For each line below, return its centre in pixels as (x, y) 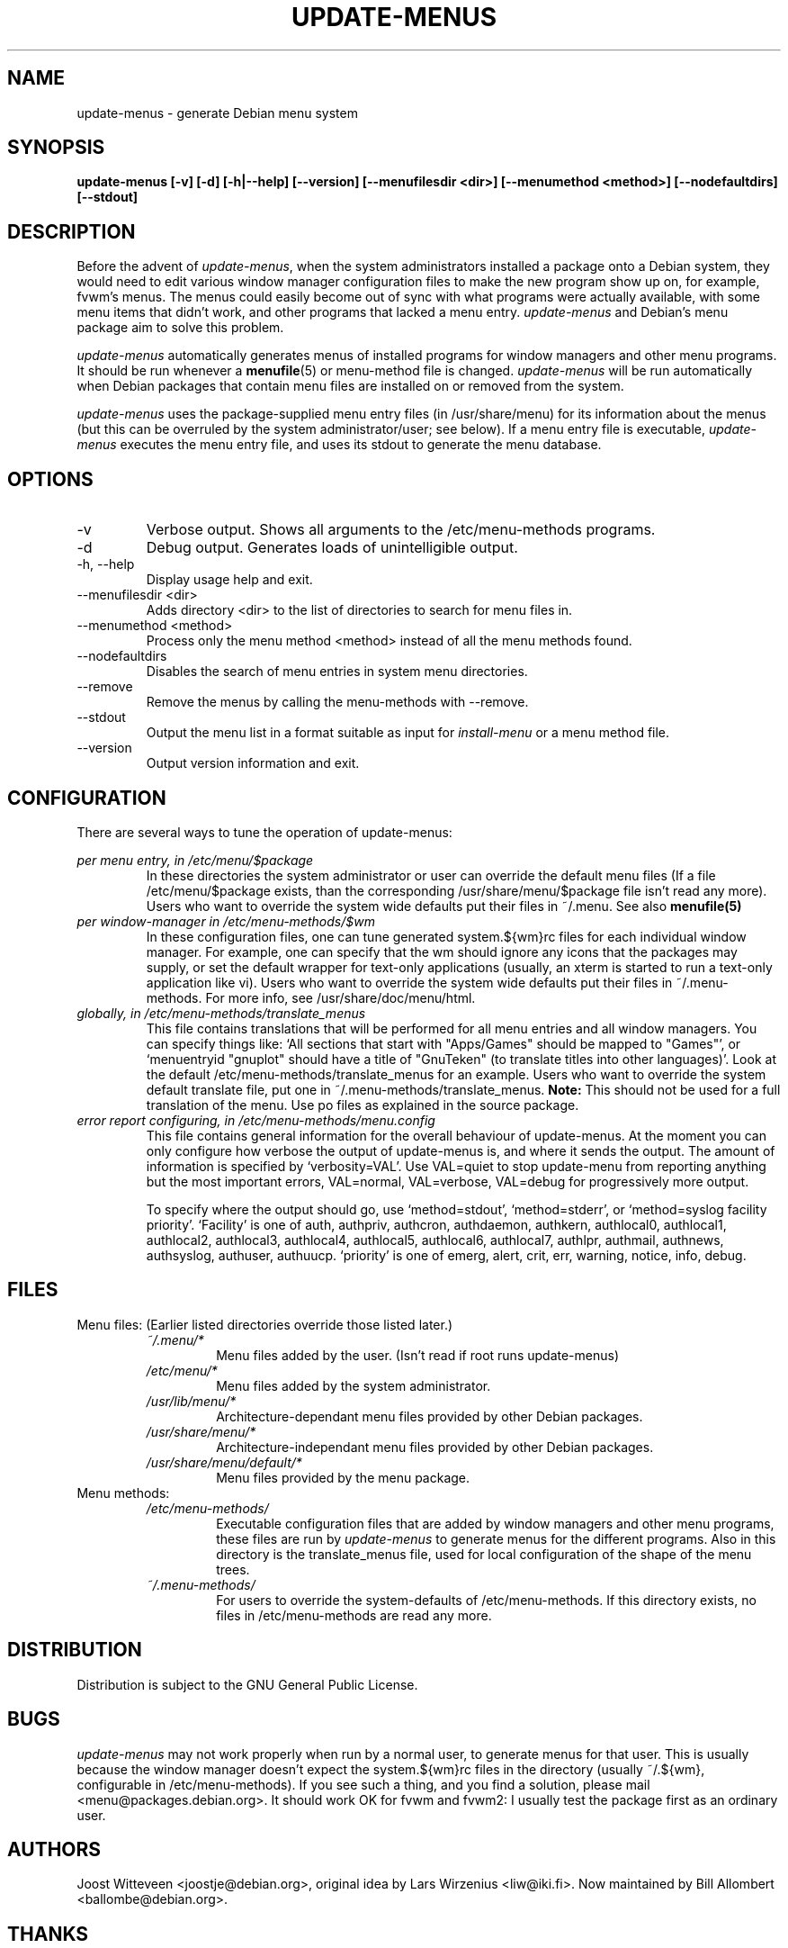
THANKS (48, 1934)
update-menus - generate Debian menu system (217, 113)
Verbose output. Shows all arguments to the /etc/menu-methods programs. (401, 530)
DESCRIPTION (72, 231)
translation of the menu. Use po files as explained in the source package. (363, 1105)
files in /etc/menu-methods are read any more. (354, 1615)
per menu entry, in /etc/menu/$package (195, 860)
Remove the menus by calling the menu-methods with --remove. (337, 702)
